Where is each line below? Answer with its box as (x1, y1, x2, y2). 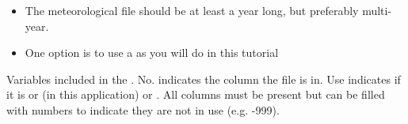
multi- (362, 2, 392, 18)
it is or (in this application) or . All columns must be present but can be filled (6, 86, 385, 103)
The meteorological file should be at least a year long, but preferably (25, 2, 359, 18)
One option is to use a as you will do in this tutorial (25, 44, 279, 61)
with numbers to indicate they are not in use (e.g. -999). (6, 101, 280, 118)
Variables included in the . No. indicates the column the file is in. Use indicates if (6, 70, 401, 87)
